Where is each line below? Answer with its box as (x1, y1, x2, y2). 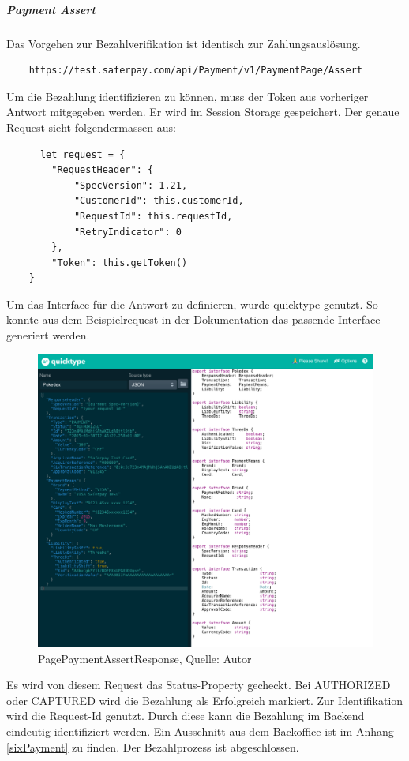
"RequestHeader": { (51, 164, 154, 176)
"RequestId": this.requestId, (73, 210, 233, 222)
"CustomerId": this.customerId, (73, 195, 244, 207)
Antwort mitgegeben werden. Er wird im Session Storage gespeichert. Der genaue (6, 103, 400, 120)
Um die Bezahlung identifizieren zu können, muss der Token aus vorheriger (6, 88, 369, 104)
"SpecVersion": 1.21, (73, 179, 188, 191)
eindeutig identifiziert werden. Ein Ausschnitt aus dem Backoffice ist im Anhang (6, 723, 394, 740)
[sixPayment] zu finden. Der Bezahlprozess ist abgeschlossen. (6, 738, 299, 755)
